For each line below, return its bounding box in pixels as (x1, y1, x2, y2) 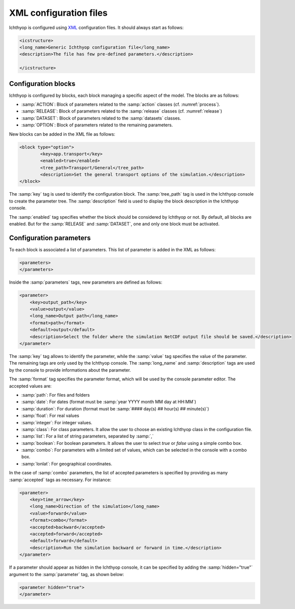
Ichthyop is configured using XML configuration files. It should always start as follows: (9, 25, 184, 30)
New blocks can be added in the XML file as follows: (9, 131, 116, 137)
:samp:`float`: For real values (21, 413, 80, 419)
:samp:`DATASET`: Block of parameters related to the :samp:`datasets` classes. (21, 115, 181, 121)
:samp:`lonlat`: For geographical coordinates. (21, 461, 113, 466)
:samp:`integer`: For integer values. (21, 419, 92, 425)
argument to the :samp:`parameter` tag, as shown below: (9, 571, 124, 577)
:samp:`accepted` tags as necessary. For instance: (9, 477, 112, 483)
